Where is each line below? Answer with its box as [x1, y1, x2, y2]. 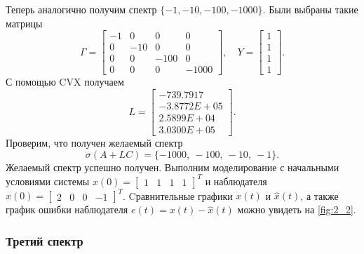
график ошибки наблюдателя [6, 202, 128, 217]
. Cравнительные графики [122, 188, 233, 203]
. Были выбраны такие [262, 2, 358, 16]
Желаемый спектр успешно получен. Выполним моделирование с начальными [6, 159, 339, 174]
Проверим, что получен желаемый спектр [6, 135, 183, 150]
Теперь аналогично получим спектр [6, 2, 157, 16]
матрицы [6, 15, 43, 30]
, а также [300, 188, 339, 203]
